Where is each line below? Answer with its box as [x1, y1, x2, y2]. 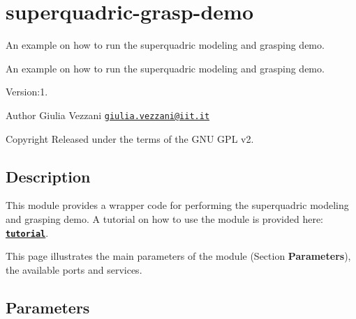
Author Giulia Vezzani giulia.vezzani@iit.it [6, 107, 210, 122]
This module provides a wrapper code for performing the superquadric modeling [6, 198, 349, 212]
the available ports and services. [6, 262, 142, 277]
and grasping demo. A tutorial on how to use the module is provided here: [6, 211, 324, 226]
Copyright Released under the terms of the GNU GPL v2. [6, 131, 254, 146]
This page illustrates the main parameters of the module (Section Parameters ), [6, 249, 351, 263]
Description [6, 165, 91, 187]
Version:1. [6, 84, 48, 99]
